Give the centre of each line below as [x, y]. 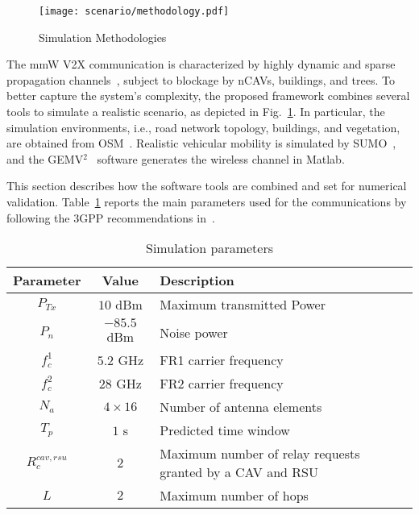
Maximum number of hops [234, 496]
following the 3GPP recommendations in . [111, 217]
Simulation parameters [209, 248]
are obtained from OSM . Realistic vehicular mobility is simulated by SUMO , [201, 143]
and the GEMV [45, 158]
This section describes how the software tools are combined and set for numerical [207, 186]
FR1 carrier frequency [222, 360]
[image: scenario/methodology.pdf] [134, 11]
